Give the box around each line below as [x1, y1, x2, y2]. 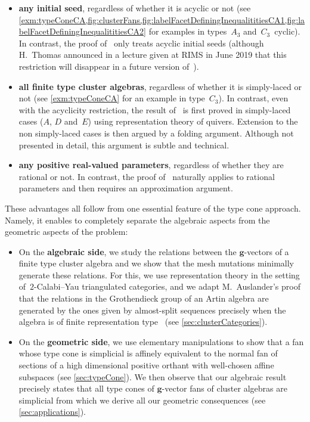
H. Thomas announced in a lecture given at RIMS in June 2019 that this [18, 48, 287, 61]
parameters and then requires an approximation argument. [18, 182, 233, 194]
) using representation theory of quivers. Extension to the [88, 115, 298, 128]
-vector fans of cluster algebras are [162, 382, 287, 395]
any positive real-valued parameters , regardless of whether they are [18, 159, 284, 171]
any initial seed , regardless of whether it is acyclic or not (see [18, 2, 251, 14]
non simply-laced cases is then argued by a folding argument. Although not [18, 126, 294, 139]
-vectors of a [244, 245, 289, 257]
